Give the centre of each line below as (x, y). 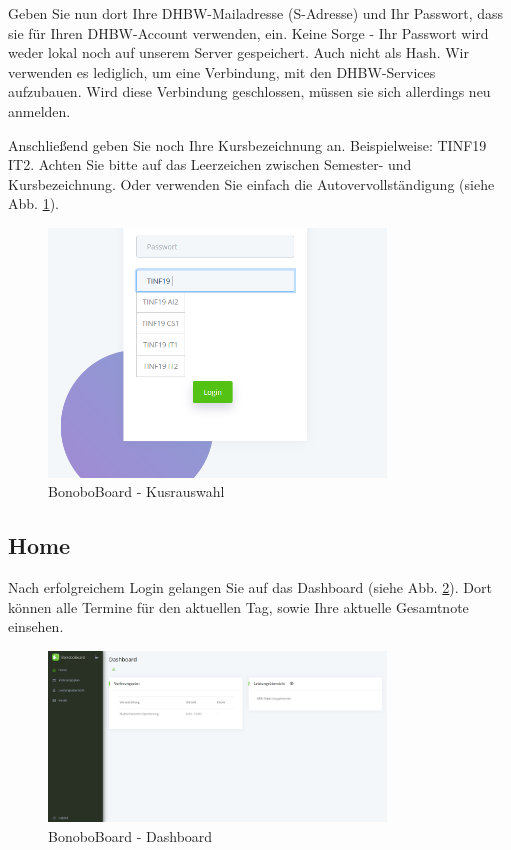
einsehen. (36, 626)
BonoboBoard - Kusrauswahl (136, 491)
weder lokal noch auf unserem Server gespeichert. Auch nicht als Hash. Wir (238, 52)
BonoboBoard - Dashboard (130, 835)
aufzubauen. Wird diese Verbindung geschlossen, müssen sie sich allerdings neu (249, 91)
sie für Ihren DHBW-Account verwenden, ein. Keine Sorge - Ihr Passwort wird (248, 32)
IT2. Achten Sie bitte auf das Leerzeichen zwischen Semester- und (210, 164)
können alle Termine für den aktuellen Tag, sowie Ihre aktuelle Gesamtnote (238, 606)
